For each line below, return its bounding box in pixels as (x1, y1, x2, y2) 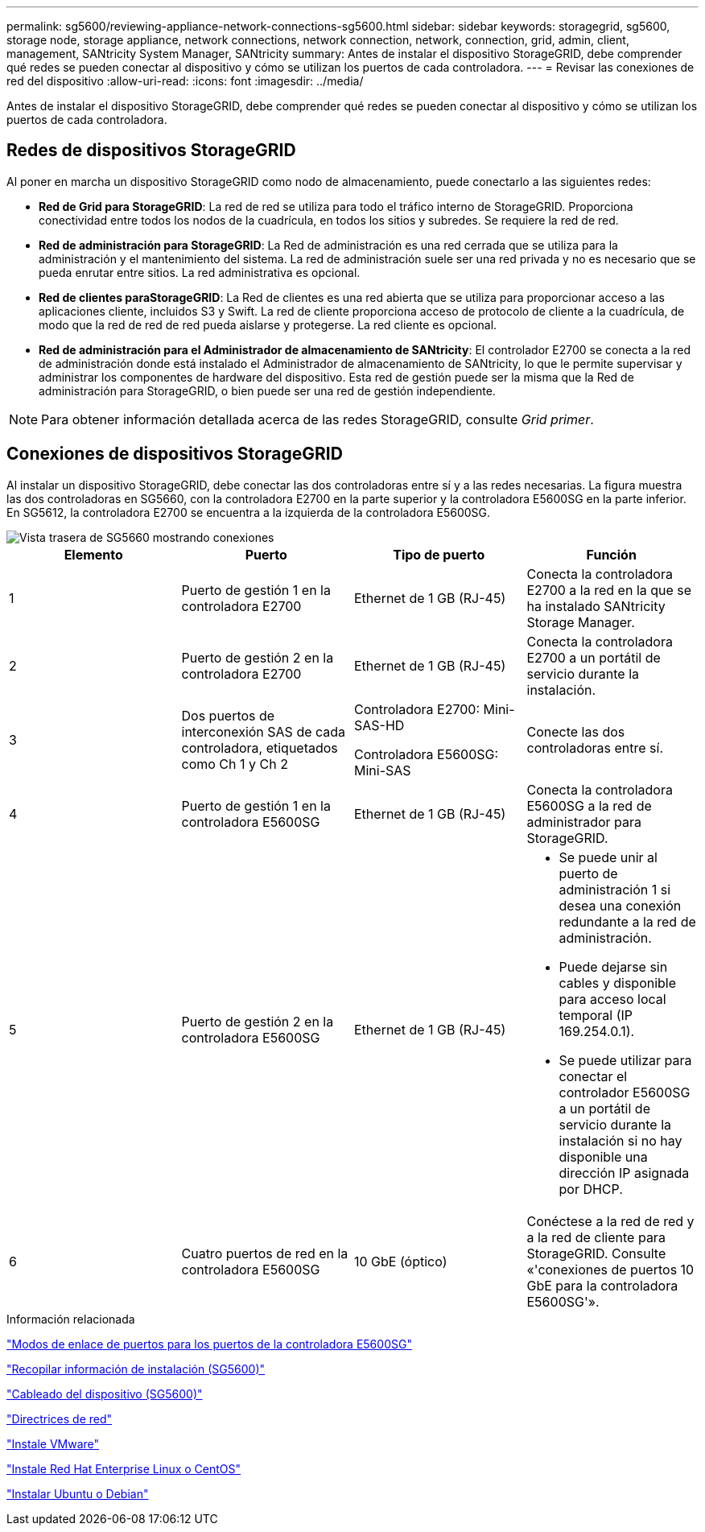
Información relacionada (6, 1311, 135, 1326)
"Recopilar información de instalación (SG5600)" (6, 1361, 266, 1376)
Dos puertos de (181, 707, 275, 724)
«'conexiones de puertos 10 (526, 1261, 695, 1278)
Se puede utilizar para (559, 1051, 692, 1068)
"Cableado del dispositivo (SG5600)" (6, 1386, 203, 1401)
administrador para (526, 813, 642, 830)
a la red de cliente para (526, 1228, 666, 1245)
